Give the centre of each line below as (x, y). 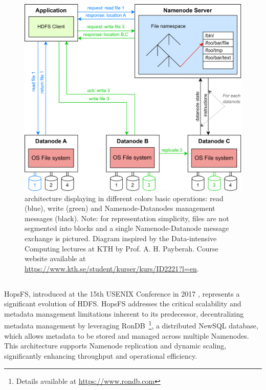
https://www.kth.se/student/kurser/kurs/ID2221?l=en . (112, 268)
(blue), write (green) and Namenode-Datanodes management (120, 208)
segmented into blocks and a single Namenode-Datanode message (127, 228)
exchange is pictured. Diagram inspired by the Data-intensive (121, 238)
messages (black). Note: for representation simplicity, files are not (127, 218)
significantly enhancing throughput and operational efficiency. (101, 355)
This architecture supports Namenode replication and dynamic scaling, (115, 346)
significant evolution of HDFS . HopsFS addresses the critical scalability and (123, 304)
